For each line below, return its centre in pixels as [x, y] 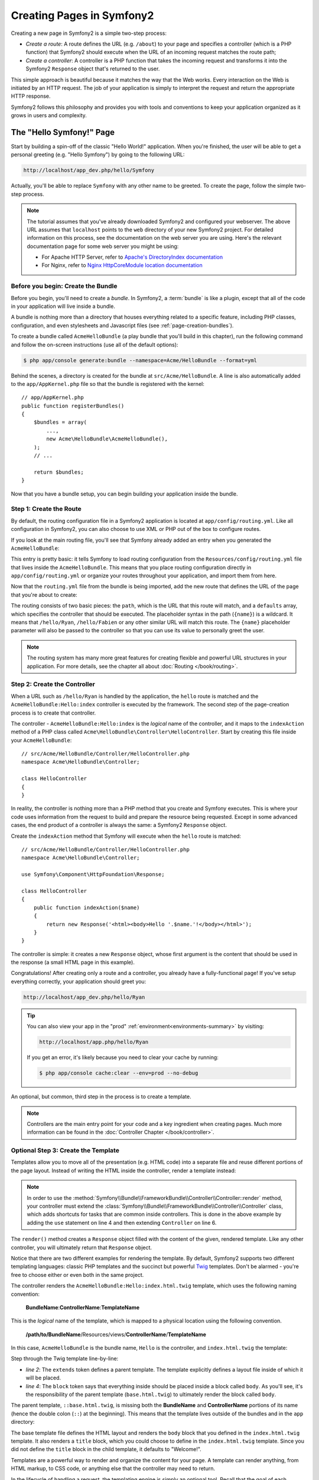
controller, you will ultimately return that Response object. [82, 1247]
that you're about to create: [44, 594]
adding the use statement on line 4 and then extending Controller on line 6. [122, 1222]
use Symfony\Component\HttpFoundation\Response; [93, 874]
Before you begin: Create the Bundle [64, 286]
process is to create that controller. [53, 713]
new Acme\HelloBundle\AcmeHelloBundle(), [107, 439]
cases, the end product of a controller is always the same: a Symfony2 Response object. [119, 825]
